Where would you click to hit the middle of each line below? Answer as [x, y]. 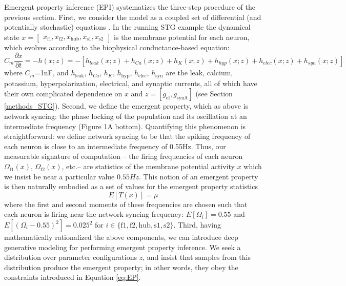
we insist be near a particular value [59, 176]
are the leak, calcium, [199, 73]
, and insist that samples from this [197, 257]
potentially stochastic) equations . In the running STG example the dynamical [127, 27]
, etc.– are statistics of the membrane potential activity [148, 166]
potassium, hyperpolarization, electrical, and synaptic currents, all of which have [131, 83]
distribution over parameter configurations [70, 257]
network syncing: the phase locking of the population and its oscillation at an [126, 116]
